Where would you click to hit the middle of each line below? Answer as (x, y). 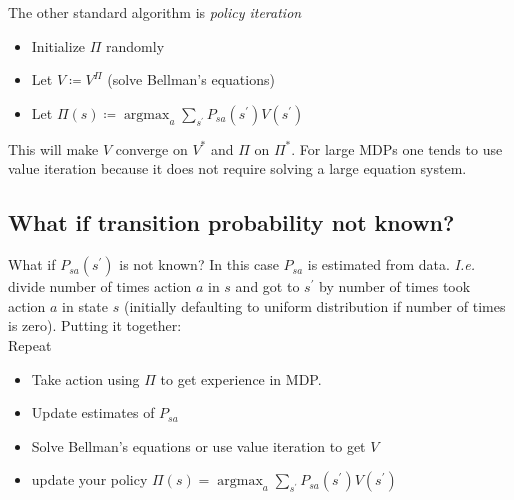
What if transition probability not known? (231, 222)
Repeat (30, 344)
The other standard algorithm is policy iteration (155, 12)
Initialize (58, 45)
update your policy (89, 479)
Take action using (85, 378)
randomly (135, 45)
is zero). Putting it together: (95, 325)
